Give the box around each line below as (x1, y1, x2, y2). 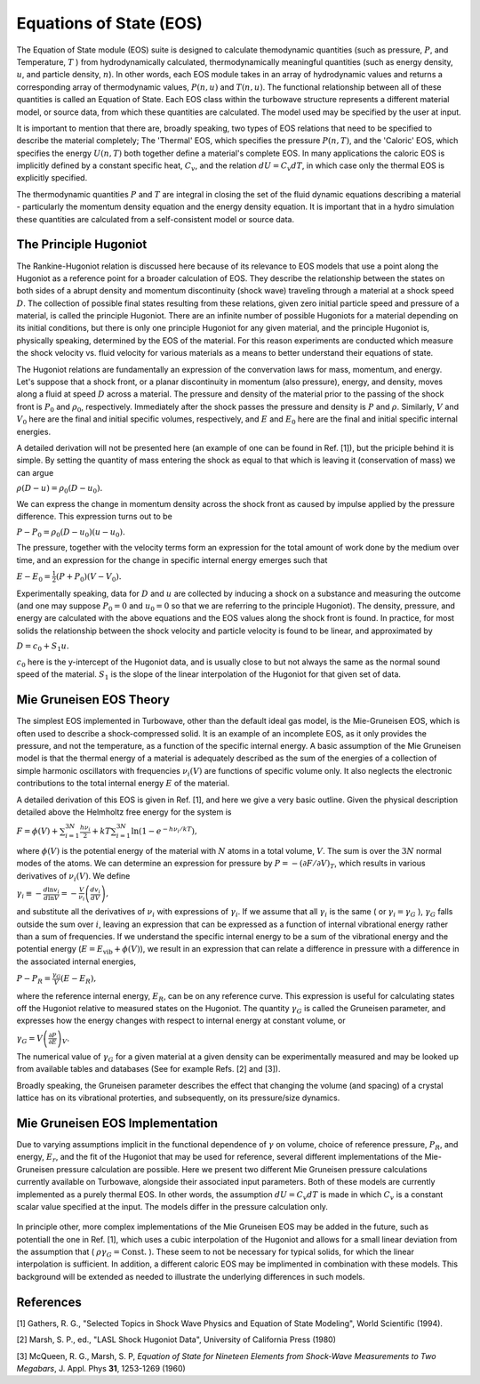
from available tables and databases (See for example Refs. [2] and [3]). (16, 1064, 281, 1074)
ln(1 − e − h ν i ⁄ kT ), (131, 825, 197, 836)
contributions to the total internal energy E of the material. (16, 778, 230, 789)
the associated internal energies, (16, 956, 137, 967)
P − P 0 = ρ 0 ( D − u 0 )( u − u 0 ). (16, 527, 126, 539)
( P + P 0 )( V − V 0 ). (55, 571, 122, 583)
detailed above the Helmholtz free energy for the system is (16, 806, 232, 817)
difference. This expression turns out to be (16, 511, 172, 522)
